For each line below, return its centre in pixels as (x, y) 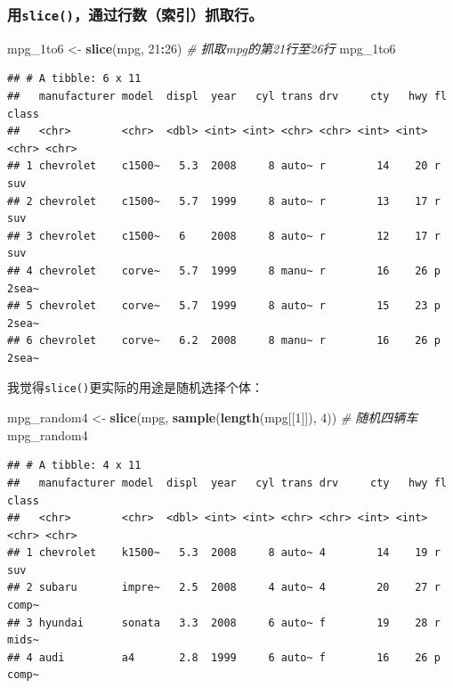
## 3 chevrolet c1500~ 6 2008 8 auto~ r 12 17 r (224, 236)
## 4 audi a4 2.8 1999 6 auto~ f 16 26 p (224, 657)
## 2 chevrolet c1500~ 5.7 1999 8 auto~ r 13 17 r (224, 201)
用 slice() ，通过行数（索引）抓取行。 (135, 14)
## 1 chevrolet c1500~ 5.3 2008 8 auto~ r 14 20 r (224, 166)
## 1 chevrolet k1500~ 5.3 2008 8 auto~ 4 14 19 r (224, 553)
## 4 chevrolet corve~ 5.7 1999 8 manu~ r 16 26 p (224, 270)
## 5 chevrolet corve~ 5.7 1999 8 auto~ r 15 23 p (224, 306)
